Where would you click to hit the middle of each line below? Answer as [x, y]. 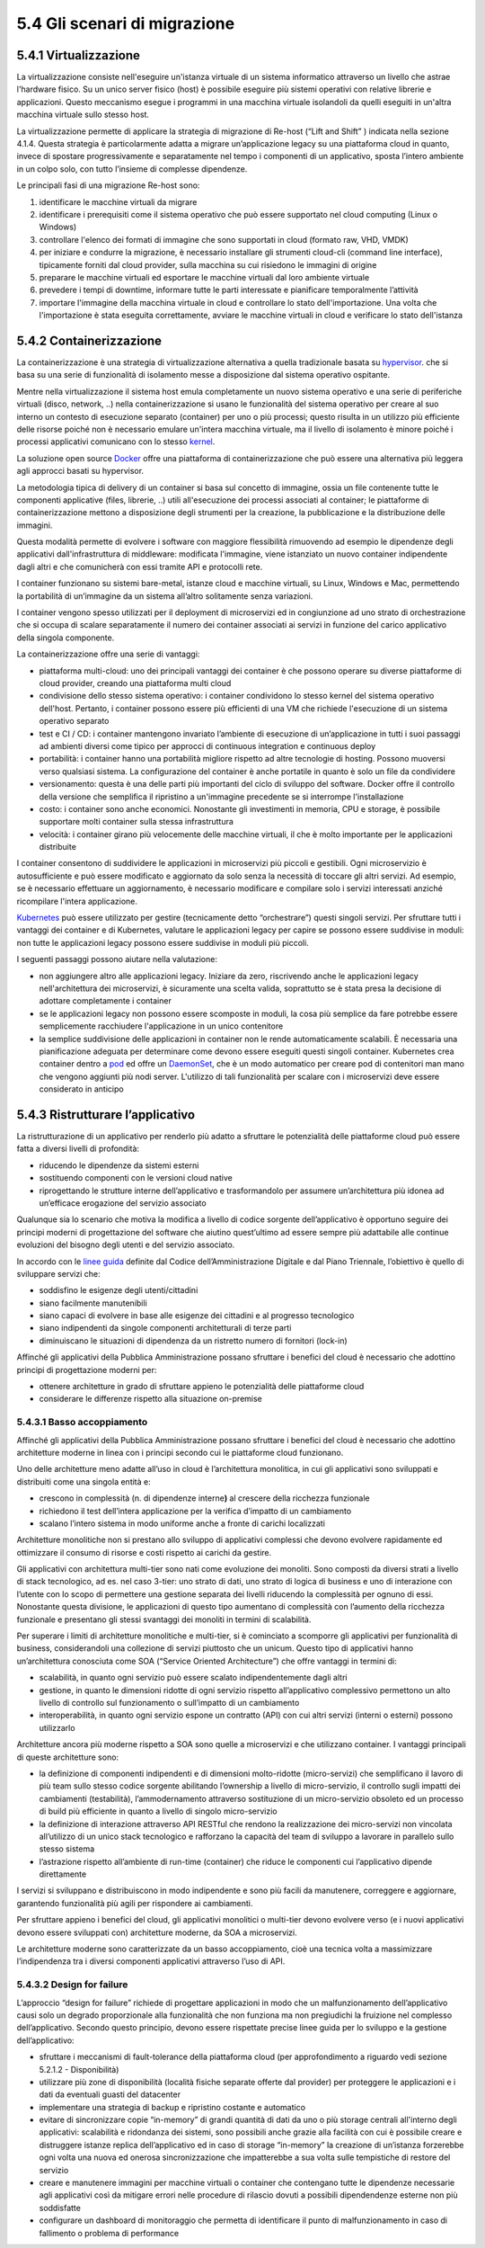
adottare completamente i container [106, 1001]
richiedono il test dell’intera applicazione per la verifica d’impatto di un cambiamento [195, 1511]
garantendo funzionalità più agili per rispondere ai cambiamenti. [135, 1903]
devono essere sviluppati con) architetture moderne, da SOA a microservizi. [157, 1932]
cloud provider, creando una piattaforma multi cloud [135, 682]
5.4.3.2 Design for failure [72, 1985]
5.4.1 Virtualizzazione [79, 55]
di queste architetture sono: [68, 1757]
